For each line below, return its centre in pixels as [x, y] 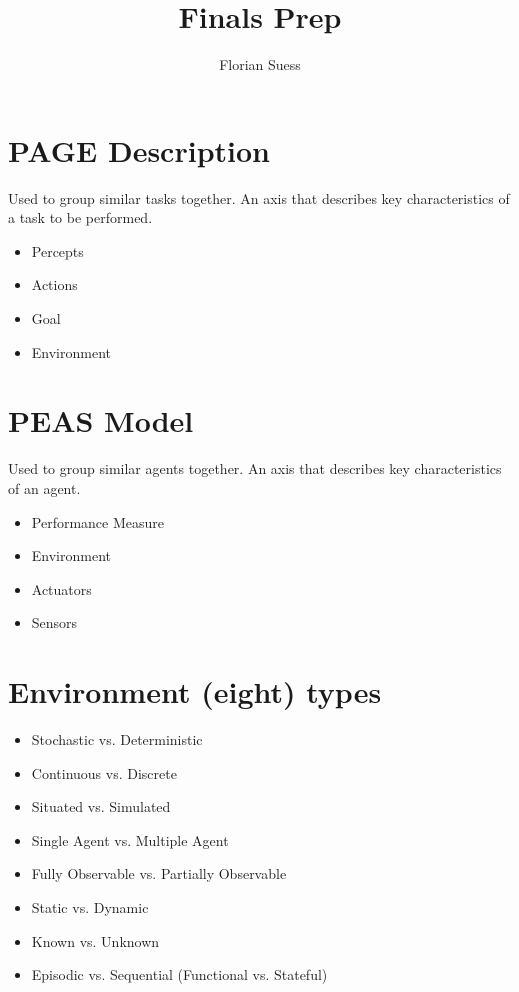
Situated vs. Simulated [101, 806]
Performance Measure [98, 521]
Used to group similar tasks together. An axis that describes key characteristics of [259, 197]
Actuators [61, 588]
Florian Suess [260, 64]
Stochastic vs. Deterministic [117, 739]
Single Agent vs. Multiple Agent [130, 839]
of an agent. [44, 487]
